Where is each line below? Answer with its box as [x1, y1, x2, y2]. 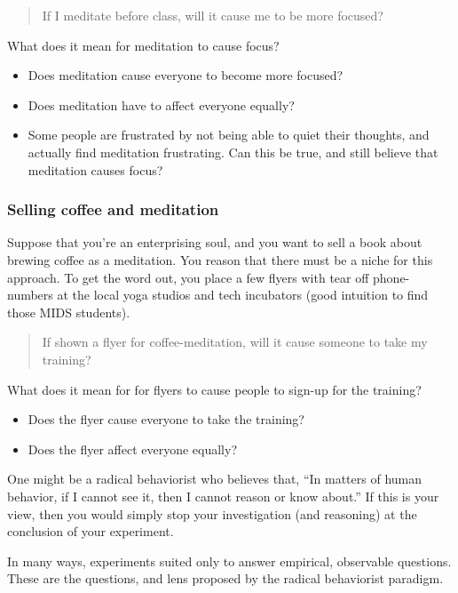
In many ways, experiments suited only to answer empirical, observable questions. [7, 551, 452, 570]
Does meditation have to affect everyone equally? [28, 95, 295, 114]
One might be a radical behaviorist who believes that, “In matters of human [7, 469, 422, 488]
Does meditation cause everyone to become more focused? [28, 66, 343, 84]
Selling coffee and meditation [7, 198, 219, 220]
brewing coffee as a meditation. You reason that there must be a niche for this [7, 250, 433, 268]
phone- [373, 268, 410, 286]
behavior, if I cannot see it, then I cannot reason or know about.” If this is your [7, 486, 439, 505]
